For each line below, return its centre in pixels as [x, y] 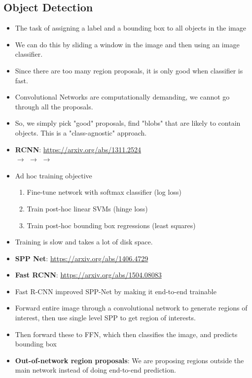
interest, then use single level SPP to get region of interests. [105, 318]
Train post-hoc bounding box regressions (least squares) [111, 225]
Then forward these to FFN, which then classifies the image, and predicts [126, 334]
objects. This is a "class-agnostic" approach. [81, 132]
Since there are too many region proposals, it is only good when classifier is [129, 70]
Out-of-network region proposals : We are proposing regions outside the [129, 360]
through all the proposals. [54, 106]
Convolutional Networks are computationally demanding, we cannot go [122, 97]
